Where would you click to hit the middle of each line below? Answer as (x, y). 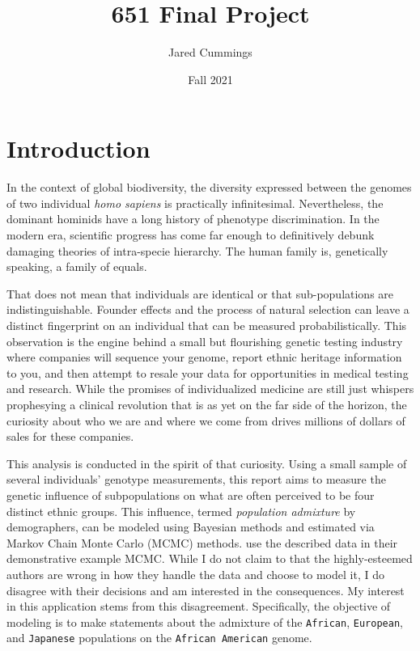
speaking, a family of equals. (77, 266)
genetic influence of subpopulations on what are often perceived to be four (191, 495)
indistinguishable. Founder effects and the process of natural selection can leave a (208, 309)
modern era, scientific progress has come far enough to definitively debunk (191, 235)
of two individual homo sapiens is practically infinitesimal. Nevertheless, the (195, 203)
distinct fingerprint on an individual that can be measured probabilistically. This (207, 325)
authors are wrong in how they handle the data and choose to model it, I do (195, 574)
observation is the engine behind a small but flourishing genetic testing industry (205, 341)
